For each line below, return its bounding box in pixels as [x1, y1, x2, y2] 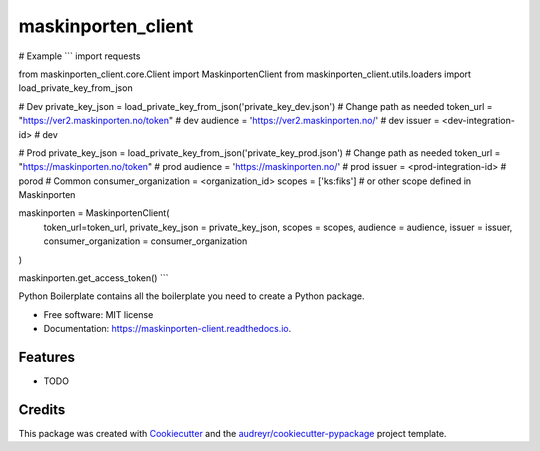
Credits [18, 401, 66, 418]
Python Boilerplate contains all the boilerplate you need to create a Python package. [18, 290, 365, 302]
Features [18, 349, 75, 365]
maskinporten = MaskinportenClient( [18, 207, 170, 219]
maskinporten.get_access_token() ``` [18, 272, 169, 284]
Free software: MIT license [43, 308, 154, 320]
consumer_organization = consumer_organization [43, 235, 248, 247]
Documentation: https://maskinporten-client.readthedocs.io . [43, 323, 292, 335]
